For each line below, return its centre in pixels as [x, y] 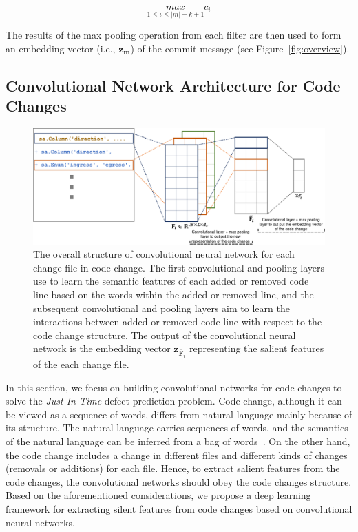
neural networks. [40, 522]
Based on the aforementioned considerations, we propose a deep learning [158, 495]
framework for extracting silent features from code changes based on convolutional [179, 508]
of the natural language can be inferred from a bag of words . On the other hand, [178, 441]
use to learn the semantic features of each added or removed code [171, 281]
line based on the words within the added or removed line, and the [173, 294]
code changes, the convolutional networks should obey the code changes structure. [179, 481]
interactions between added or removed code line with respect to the [178, 321]
